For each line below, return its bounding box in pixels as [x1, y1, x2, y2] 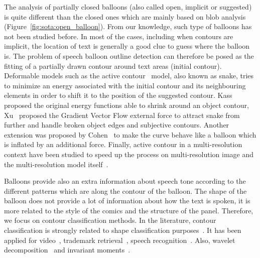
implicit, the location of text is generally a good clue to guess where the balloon [4, 41, 250, 51]
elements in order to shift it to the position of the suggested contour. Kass [4, 90, 232, 100]
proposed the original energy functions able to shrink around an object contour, [4, 99, 249, 110]
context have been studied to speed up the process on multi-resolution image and [4, 149, 254, 159]
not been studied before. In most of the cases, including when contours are [4, 31, 233, 41]
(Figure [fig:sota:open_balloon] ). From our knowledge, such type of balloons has [4, 21, 252, 32]
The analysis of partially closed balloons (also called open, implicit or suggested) [4, 2, 252, 12]
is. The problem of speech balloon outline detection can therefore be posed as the [4, 50, 254, 61]
